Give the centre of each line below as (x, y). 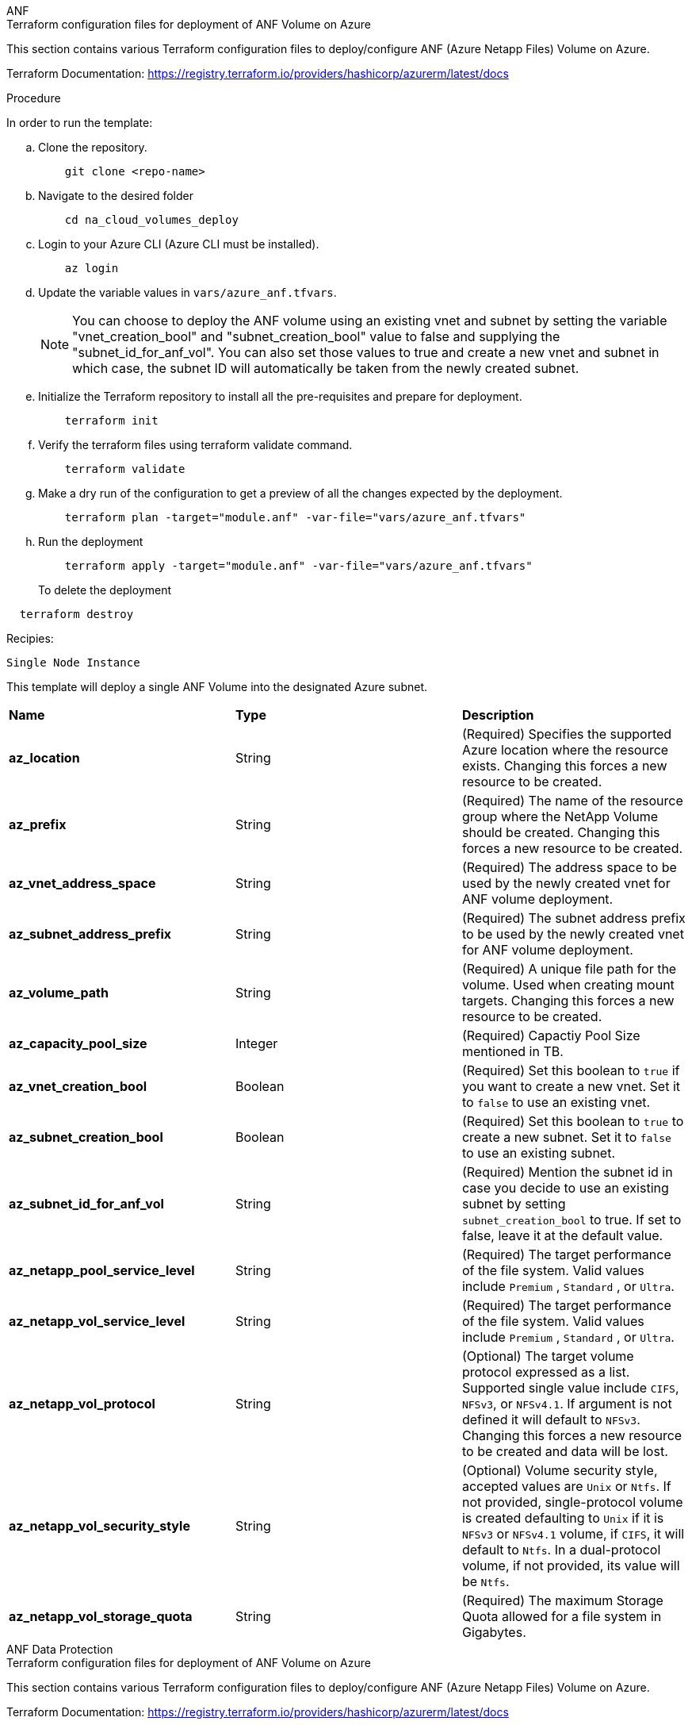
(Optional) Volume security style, (560, 1470)
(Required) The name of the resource (572, 801)
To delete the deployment (105, 590)
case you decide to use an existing (565, 1188)
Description (498, 715)
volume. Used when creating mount (568, 985)
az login (92, 268)
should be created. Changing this (561, 832)
